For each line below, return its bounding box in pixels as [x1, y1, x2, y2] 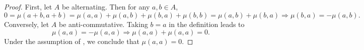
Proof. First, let [4, 1, 52, 11]
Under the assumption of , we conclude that [4, 36, 139, 46]
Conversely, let [4, 18, 49, 29]
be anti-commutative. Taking [58, 18, 148, 29]
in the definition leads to [169, 18, 245, 29]
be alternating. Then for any [61, 1, 150, 11]
